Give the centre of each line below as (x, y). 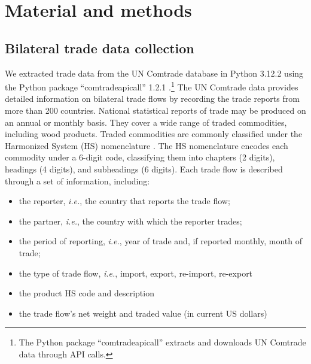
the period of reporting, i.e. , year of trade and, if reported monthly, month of (160, 241)
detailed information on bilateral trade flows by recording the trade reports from (152, 98)
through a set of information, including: (77, 181)
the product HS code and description (86, 293)
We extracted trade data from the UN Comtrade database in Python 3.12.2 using (154, 73)
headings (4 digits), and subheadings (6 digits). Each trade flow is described (144, 169)
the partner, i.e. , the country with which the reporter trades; (130, 221)
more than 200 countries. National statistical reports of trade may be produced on (155, 110)
